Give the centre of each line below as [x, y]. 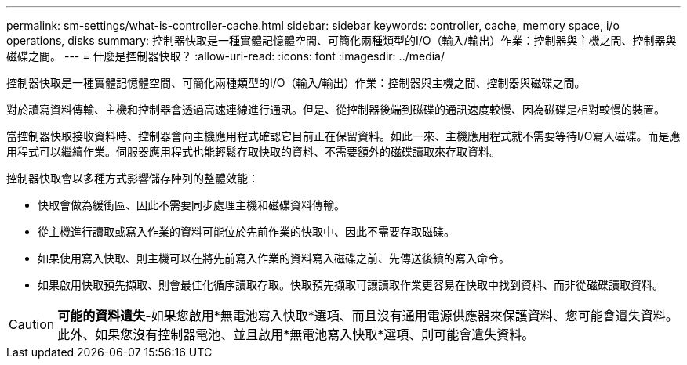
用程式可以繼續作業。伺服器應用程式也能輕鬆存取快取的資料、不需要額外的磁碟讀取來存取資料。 [253, 152]
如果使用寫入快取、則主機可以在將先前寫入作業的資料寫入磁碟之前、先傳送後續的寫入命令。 [274, 258]
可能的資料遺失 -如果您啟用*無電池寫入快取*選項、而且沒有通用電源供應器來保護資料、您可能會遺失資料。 [368, 316]
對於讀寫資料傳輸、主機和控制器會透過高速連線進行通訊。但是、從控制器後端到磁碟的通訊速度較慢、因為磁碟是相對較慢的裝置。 [336, 109]
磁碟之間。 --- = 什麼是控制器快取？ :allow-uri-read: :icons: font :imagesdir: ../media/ [226, 56]
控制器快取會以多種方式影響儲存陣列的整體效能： [133, 178]
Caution [32, 324]
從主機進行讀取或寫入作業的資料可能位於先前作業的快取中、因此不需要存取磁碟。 [246, 231]
